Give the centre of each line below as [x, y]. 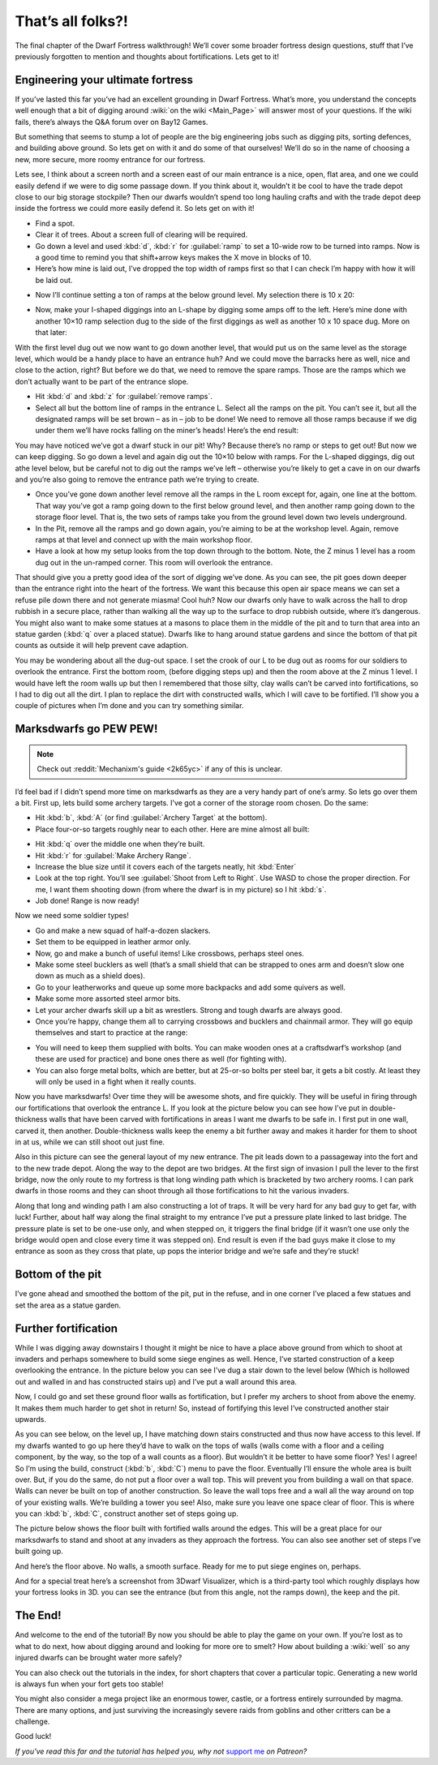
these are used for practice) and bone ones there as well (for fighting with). [161, 1059]
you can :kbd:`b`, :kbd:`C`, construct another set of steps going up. [127, 1514]
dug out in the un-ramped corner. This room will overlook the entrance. [154, 562]
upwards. [30, 1419]
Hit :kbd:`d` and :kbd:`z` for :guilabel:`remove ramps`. [124, 397]
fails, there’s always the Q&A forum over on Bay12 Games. [112, 122]
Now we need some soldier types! [72, 916]
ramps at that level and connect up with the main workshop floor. [144, 539]
